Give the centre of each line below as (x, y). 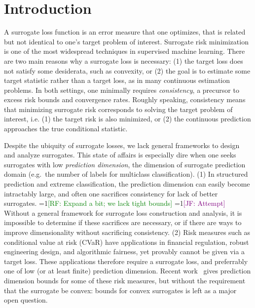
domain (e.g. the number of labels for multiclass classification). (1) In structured (126, 174)
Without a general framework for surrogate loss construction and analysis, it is (123, 212)
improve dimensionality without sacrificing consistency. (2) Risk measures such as (127, 232)
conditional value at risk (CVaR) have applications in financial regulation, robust (127, 242)
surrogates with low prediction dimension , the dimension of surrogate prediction (125, 164)
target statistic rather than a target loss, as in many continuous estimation (117, 80)
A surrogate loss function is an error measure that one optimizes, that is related (125, 32)
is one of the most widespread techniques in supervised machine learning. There (125, 51)
